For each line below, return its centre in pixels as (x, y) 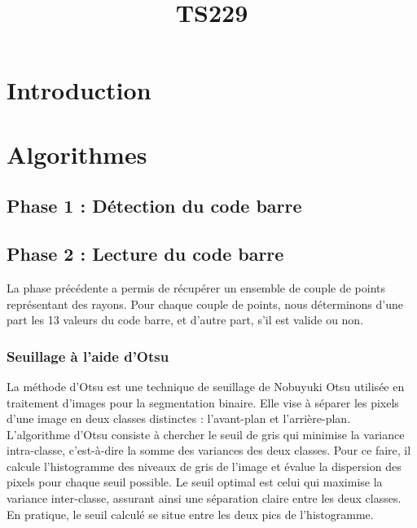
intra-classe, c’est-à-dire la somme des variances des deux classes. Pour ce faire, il (209, 450)
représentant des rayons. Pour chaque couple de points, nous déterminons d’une (205, 304)
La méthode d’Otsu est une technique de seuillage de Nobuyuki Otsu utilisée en (206, 386)
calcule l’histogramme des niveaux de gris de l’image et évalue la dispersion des (204, 466)
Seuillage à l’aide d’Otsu (88, 356)
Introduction (79, 90)
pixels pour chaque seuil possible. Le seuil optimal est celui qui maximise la (195, 482)
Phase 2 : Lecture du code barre (145, 254)
